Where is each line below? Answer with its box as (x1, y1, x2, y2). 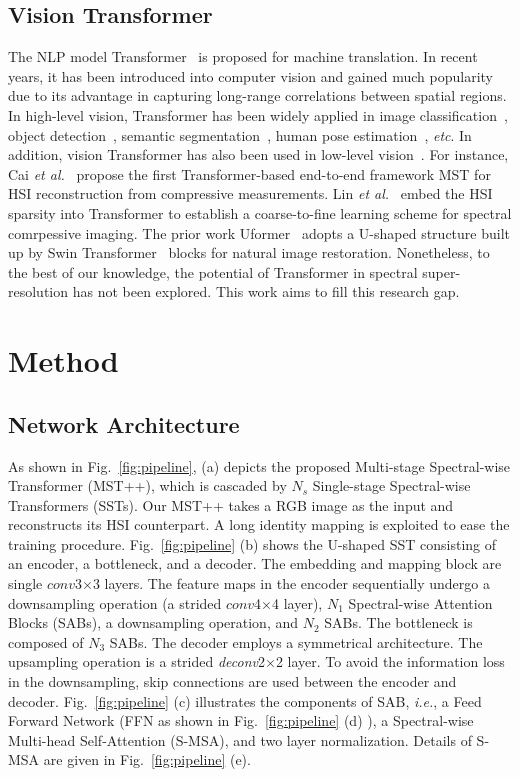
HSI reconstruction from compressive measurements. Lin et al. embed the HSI (8, 183, 493, 204)
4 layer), (272, 592, 323, 613)
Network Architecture (8, 408, 240, 439)
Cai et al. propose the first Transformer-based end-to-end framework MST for (8, 163, 491, 184)
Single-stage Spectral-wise (312, 475, 471, 496)
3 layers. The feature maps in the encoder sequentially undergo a (92, 573, 490, 594)
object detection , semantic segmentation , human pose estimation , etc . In (8, 124, 472, 145)
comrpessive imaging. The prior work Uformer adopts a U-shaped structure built (8, 222, 510, 243)
